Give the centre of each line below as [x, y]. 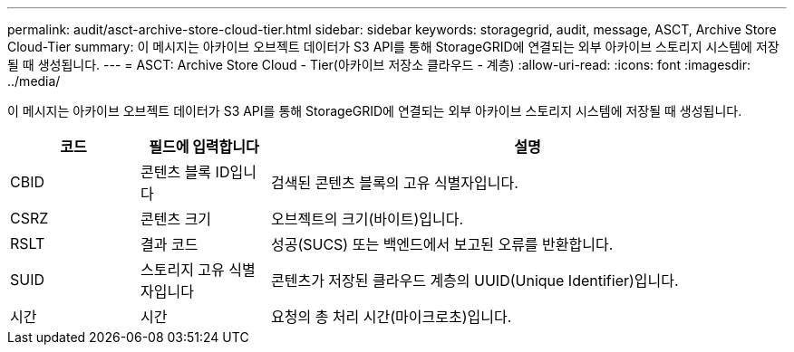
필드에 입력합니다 [204, 147]
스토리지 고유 [182, 270]
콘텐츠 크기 [176, 219]
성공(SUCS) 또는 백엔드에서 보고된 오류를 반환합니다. [442, 244]
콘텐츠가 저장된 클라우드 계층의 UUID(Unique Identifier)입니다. [474, 281]
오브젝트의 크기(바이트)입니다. [367, 219]
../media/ [34, 81]
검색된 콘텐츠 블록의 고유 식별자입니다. [394, 183]
